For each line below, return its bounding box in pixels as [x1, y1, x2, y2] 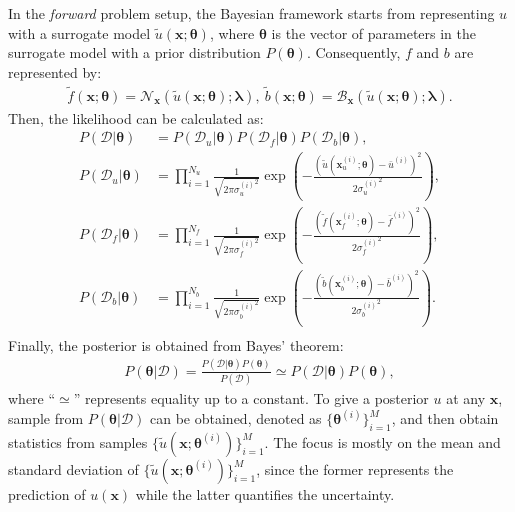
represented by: [8, 61, 102, 82]
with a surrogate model [8, 22, 151, 43]
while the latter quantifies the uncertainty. [135, 483, 395, 504]
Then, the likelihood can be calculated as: [8, 107, 264, 128]
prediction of [8, 483, 86, 504]
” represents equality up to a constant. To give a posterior [73, 388, 429, 409]
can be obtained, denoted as [150, 408, 322, 429]
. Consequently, [306, 42, 401, 63]
